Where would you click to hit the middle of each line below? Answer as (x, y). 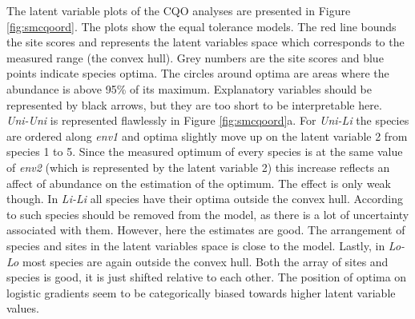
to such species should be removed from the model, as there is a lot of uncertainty (208, 214)
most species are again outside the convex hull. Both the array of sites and (205, 261)
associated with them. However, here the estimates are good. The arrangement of (206, 230)
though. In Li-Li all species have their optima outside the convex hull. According (205, 199)
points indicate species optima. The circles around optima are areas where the (198, 73)
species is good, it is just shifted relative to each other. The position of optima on (207, 277)
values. (23, 308)
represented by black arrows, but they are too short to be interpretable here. (194, 104)
